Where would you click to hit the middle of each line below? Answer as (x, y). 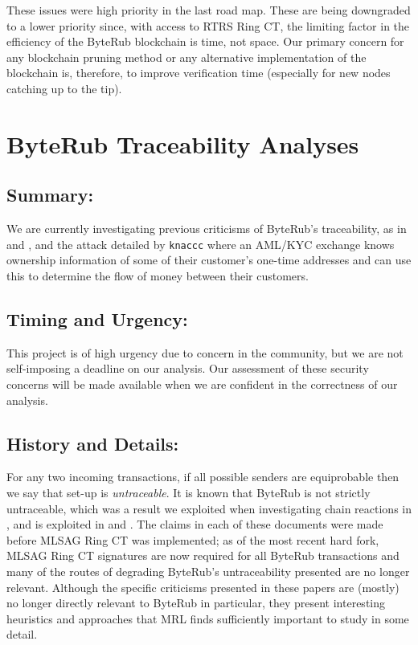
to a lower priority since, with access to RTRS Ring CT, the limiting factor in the (208, 25)
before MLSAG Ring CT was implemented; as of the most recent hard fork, (193, 539)
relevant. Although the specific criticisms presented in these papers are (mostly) (203, 587)
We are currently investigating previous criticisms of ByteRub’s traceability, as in (207, 229)
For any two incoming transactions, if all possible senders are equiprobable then (203, 477)
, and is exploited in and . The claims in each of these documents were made (195, 524)
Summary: (50, 195)
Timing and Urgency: (97, 318)
